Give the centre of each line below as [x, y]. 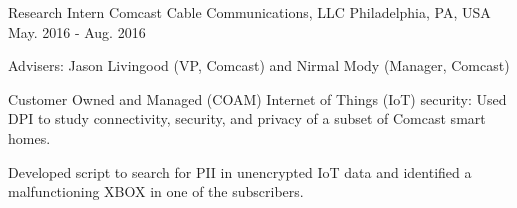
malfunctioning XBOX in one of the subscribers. [156, 191]
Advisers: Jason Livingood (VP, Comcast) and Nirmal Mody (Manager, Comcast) [259, 65]
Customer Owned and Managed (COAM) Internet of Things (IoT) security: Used [257, 98]
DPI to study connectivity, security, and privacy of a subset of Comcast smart [247, 118]
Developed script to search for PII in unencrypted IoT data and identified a [240, 171]
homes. [29, 137]
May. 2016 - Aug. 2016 [77, 31]
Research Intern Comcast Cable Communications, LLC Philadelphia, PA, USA [249, 12]
